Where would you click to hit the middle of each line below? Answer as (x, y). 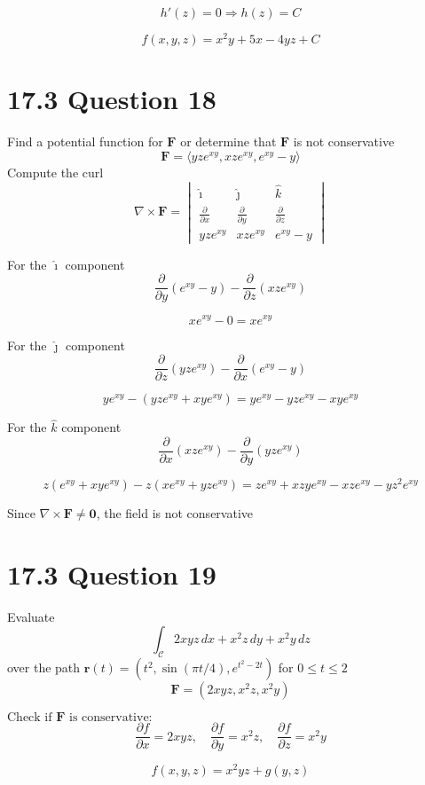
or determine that (228, 141)
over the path (44, 667)
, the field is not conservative (174, 513)
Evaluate (31, 616)
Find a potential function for (85, 141)
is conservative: (111, 718)
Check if (30, 718)
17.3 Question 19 (112, 573)
